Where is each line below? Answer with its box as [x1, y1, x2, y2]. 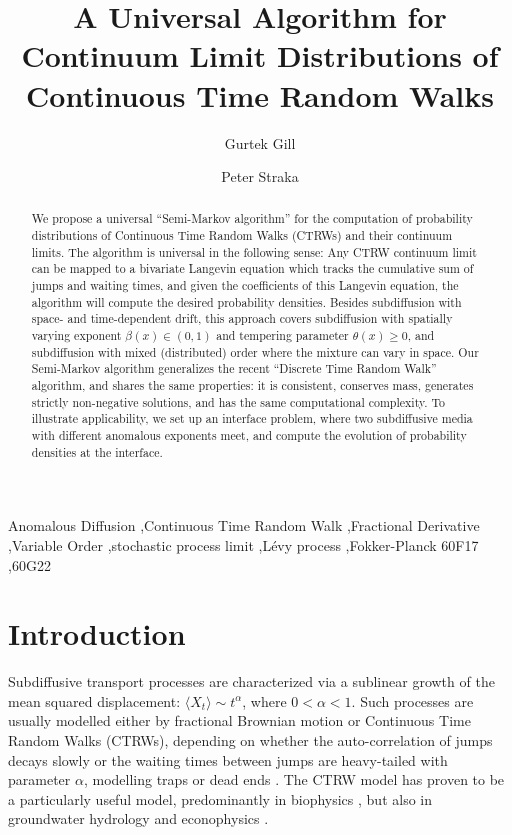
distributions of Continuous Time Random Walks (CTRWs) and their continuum [31, 227, 453, 244]
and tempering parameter [216, 327, 349, 344]
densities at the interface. [31, 443, 163, 460]
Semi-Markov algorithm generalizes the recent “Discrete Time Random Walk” [31, 360, 437, 377]
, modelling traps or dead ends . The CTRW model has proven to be [83, 769, 505, 790]
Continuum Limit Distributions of [21, 35, 499, 76]
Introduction [8, 613, 186, 654]
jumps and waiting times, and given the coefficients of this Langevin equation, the [31, 277, 459, 294]
